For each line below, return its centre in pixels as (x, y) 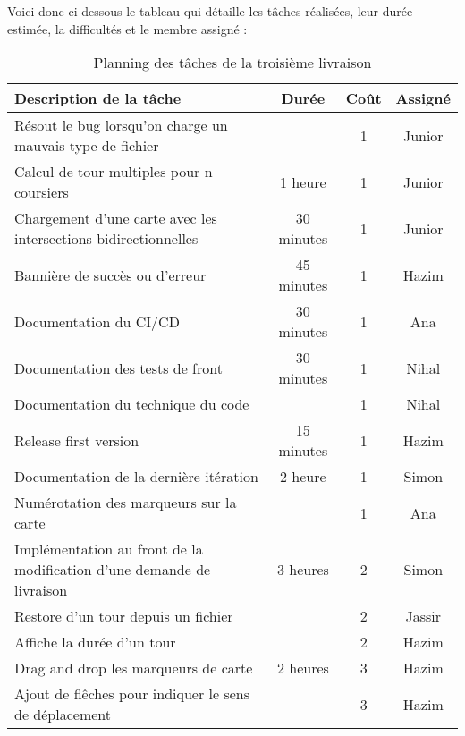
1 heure (303, 182)
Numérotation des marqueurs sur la (126, 503)
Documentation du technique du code (132, 404)
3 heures (303, 570)
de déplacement (63, 715)
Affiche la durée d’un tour (95, 642)
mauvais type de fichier (87, 146)
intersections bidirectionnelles (106, 239)
